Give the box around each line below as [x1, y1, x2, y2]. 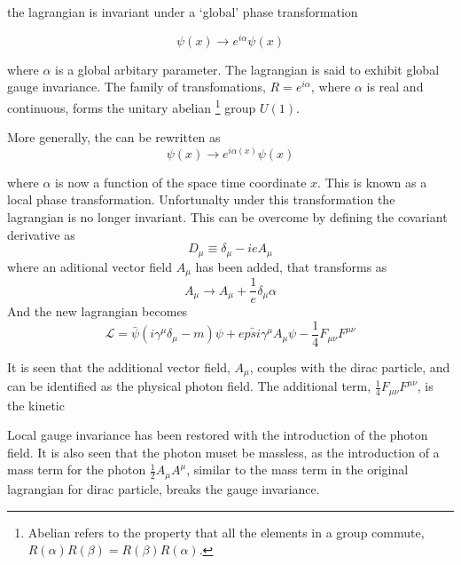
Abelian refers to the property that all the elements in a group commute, [27, 522, 425, 541]
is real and [366, 77, 424, 96]
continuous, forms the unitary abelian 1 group [7, 95, 256, 116]
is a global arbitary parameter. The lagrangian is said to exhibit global [55, 60, 440, 78]
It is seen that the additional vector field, [7, 357, 230, 376]
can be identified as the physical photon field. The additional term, [7, 377, 371, 395]
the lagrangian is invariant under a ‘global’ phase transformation [7, 3, 358, 20]
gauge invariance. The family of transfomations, [7, 77, 266, 96]
